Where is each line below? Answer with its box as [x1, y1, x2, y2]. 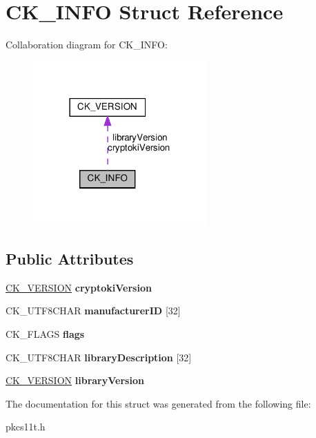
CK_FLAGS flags [6, 326, 85, 341]
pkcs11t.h [6, 419, 46, 434]
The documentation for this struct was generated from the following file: [6, 396, 311, 410]
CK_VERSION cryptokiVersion [6, 280, 152, 294]
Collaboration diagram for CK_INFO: [6, 37, 168, 52]
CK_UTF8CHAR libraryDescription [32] [6, 350, 192, 364]
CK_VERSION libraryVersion [6, 373, 144, 388]
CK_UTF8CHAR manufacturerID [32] [6, 303, 181, 318]
